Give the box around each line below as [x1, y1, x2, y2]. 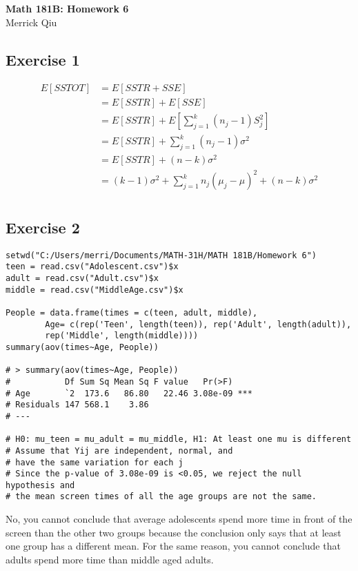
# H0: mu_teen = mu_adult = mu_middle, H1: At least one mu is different [6, 434, 352, 445]
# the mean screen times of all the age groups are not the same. [6, 492, 317, 502]
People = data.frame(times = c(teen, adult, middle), [6, 307, 258, 318]
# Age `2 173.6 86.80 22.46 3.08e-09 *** [6, 388, 252, 398]
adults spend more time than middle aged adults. [6, 552, 214, 566]
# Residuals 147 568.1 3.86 [6, 400, 149, 410]
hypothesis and [6, 480, 75, 490]
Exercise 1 [6, 48, 80, 70]
